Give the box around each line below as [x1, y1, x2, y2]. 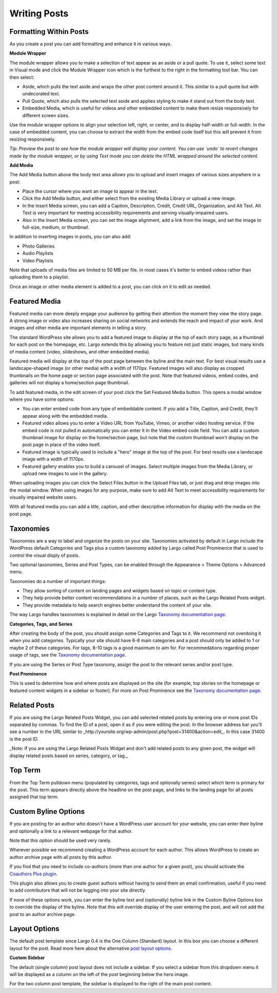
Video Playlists [22, 257, 54, 264]
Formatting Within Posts [9, 27, 89, 36]
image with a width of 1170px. [22, 456, 85, 462]
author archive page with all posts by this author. [9, 854, 112, 860]
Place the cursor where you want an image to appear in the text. [22, 188, 158, 195]
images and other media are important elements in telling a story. [9, 325, 147, 331]
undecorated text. [22, 90, 60, 97]
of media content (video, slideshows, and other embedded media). [9, 348, 151, 354]
